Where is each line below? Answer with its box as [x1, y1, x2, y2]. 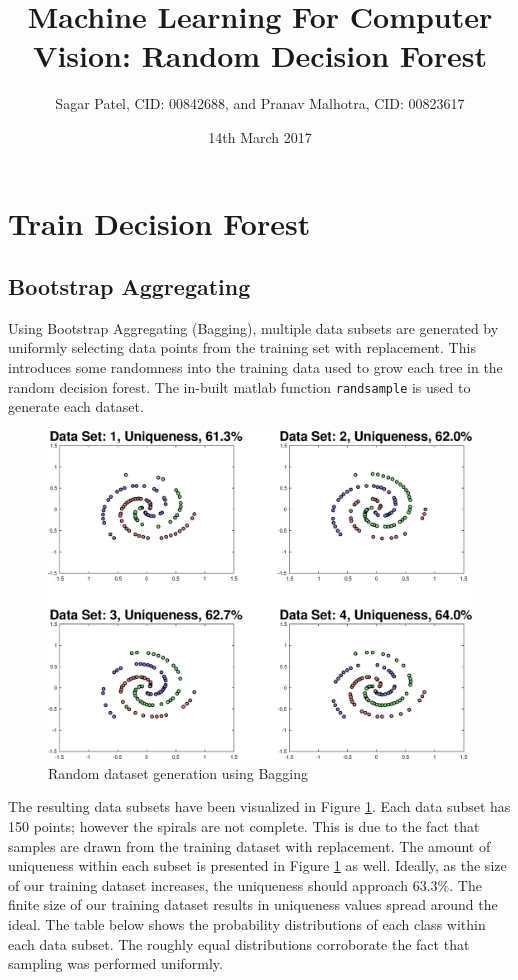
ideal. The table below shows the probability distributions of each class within [8, 914, 486, 935]
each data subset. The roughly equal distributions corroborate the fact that [8, 933, 470, 954]
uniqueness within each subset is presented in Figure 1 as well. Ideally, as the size [8, 855, 507, 876]
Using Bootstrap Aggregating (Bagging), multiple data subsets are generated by [8, 317, 499, 338]
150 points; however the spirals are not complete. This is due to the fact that [8, 816, 480, 837]
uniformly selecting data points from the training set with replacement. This [8, 337, 476, 358]
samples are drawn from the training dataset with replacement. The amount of [8, 835, 491, 856]
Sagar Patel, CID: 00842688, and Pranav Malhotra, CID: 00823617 [55, 93, 465, 114]
